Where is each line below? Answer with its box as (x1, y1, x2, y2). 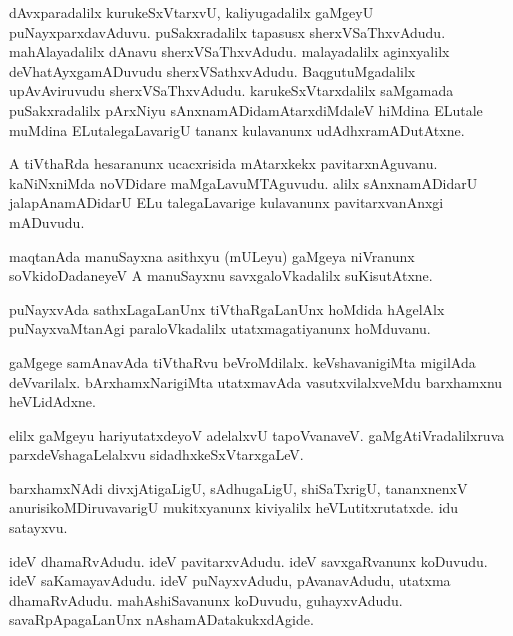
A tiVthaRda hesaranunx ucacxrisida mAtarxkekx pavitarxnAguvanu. (9, 153, 438, 174)
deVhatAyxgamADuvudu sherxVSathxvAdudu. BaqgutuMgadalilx (9, 60, 416, 81)
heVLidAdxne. (9, 391, 96, 412)
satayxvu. (9, 517, 68, 538)
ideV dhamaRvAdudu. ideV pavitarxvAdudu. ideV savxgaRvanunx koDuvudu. (9, 550, 488, 571)
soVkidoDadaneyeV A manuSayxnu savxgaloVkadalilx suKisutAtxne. (9, 265, 433, 286)
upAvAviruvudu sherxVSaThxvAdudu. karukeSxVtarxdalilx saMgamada (9, 80, 454, 101)
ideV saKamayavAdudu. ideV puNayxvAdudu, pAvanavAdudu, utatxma (9, 570, 451, 591)
